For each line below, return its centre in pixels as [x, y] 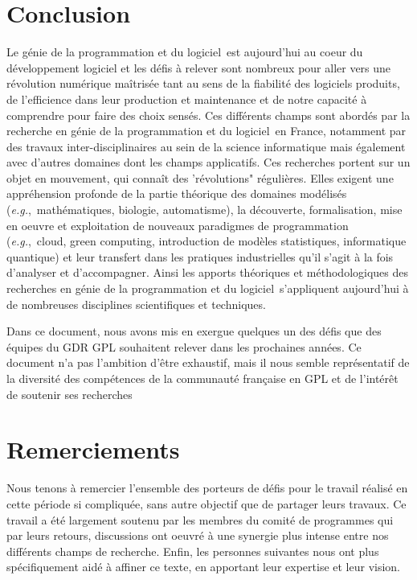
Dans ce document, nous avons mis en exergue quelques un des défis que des [194, 331]
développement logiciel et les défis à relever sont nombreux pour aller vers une [199, 67]
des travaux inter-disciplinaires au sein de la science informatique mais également [206, 146]
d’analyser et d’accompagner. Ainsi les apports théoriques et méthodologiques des [208, 272]
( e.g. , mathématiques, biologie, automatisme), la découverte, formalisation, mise [204, 210]
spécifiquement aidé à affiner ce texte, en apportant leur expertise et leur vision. [204, 567]
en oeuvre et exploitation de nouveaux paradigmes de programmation [178, 225]
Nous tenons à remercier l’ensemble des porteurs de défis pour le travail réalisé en [207, 488]
